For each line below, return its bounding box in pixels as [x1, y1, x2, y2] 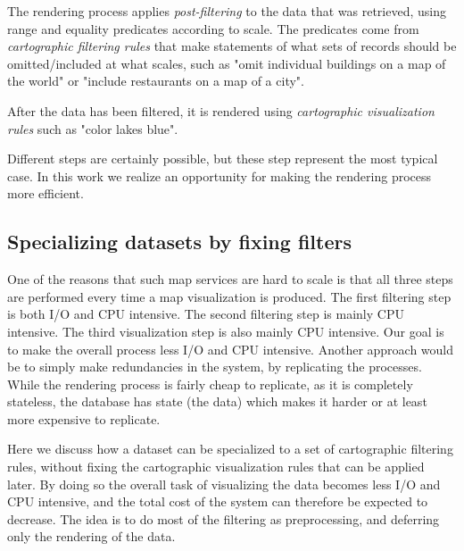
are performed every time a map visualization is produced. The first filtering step [7, 287, 452, 305]
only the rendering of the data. [7, 527, 176, 546]
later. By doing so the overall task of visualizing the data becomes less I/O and [7, 474, 441, 493]
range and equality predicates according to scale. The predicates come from [7, 19, 419, 38]
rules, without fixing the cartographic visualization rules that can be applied [7, 457, 425, 476]
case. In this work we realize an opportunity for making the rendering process [7, 166, 432, 185]
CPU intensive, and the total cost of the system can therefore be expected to [7, 492, 428, 511]
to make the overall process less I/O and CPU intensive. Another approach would [7, 339, 454, 358]
